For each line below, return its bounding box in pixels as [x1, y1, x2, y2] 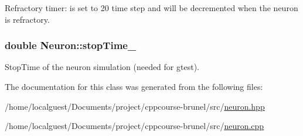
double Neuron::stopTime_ [5, 38, 137, 53]
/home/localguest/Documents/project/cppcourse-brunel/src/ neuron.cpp [5, 120, 264, 132]
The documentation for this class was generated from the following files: [5, 81, 263, 92]
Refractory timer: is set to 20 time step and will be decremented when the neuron [5, 2, 298, 13]
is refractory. [5, 13, 50, 25]
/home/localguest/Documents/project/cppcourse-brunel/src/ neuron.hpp [5, 100, 265, 112]
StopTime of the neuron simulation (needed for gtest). [5, 61, 199, 73]
